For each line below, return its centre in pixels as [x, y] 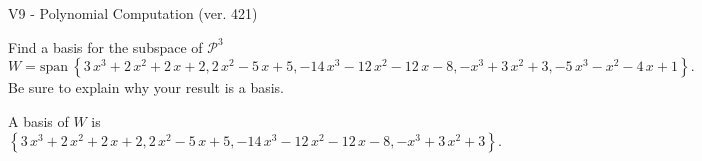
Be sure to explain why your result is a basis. [146, 87]
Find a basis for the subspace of [105, 46]
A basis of [38, 120]
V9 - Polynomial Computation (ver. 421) [133, 13]
